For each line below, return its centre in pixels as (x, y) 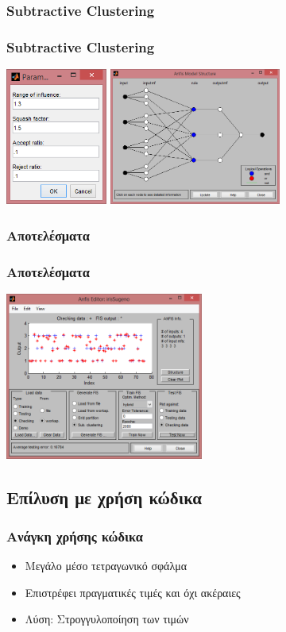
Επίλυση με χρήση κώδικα (104, 497)
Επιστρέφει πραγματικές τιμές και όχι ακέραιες (133, 592)
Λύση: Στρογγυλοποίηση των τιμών (107, 619)
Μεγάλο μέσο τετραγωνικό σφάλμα (106, 566)
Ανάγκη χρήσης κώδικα (75, 536)
